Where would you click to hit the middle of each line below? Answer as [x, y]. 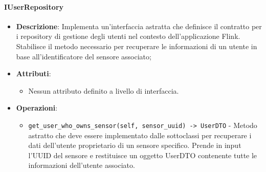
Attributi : [34, 73]
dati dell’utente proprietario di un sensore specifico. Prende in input [135, 145]
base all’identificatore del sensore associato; [84, 56]
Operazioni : [37, 108]
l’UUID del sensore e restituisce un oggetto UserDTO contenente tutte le [143, 155]
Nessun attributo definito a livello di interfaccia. [104, 90]
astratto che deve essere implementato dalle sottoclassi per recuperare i [140, 135]
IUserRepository [34, 6]
